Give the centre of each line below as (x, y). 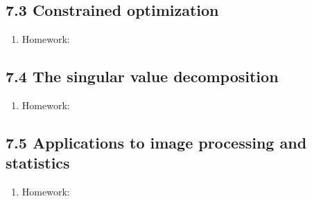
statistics (38, 163)
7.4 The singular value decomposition (142, 76)
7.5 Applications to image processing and (156, 142)
